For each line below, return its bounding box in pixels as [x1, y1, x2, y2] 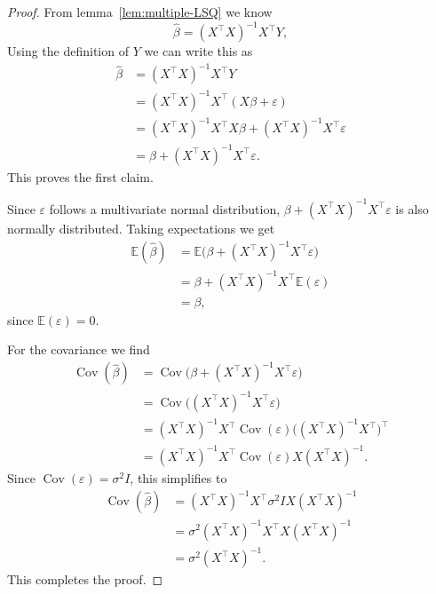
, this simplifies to [130, 468, 227, 487]
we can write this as [144, 42, 253, 60]
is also [395, 199, 429, 218]
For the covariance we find [7, 340, 150, 359]
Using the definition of [7, 42, 129, 60]
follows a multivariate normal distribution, [49, 199, 281, 218]
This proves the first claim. [7, 167, 154, 186]
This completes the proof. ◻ [7, 570, 163, 589]
